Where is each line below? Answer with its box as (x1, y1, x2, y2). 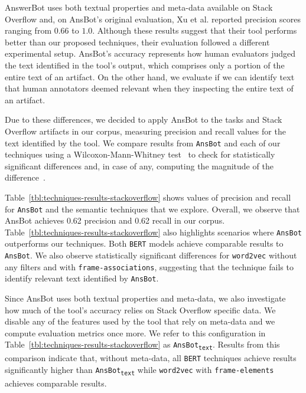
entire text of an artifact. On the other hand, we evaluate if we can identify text (5, 70, 295, 83)
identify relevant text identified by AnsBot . (5, 272, 159, 284)
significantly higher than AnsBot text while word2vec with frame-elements (5, 363, 274, 376)
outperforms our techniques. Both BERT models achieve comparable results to (5, 237, 284, 250)
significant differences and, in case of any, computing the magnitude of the (5, 159, 274, 172)
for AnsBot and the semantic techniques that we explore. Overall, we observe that (5, 202, 300, 215)
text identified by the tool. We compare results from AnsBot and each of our (5, 136, 281, 149)
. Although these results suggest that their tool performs (92, 24, 297, 37)
